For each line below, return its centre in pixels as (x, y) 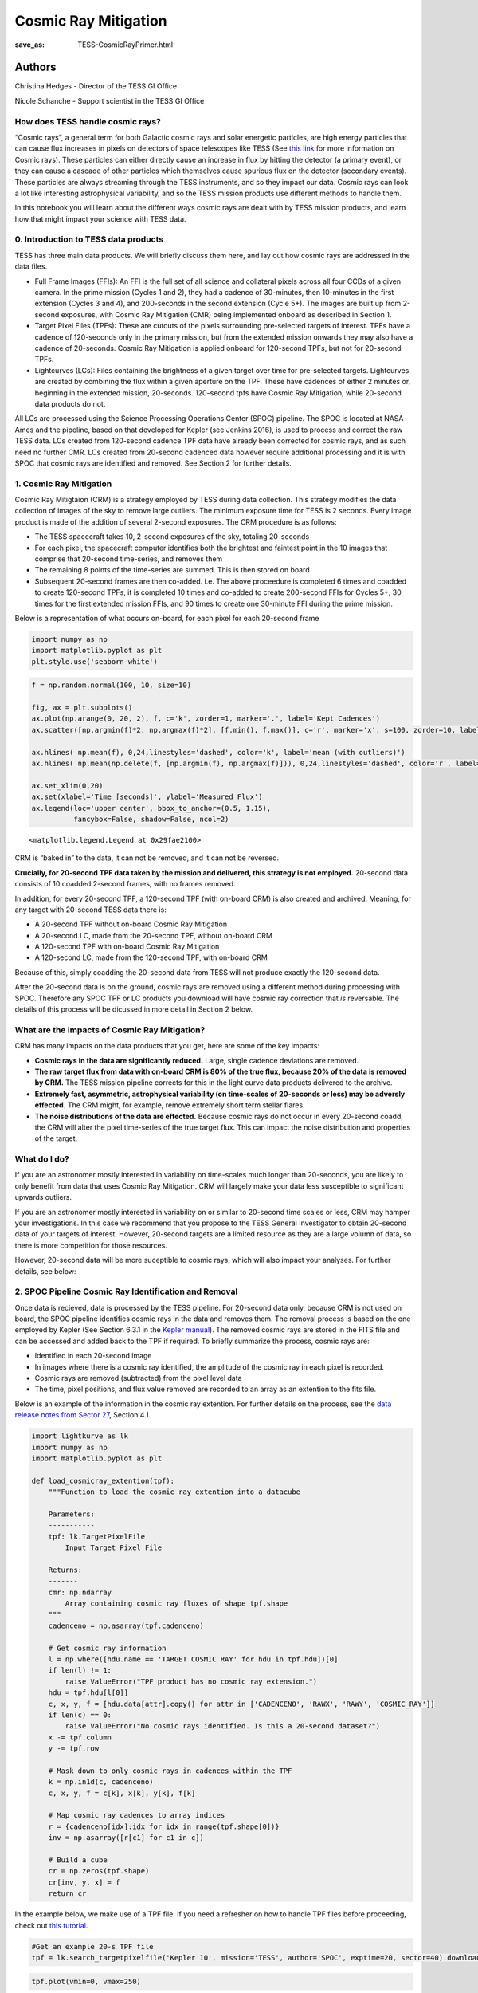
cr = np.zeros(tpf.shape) (99, 1871)
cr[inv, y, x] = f (84, 1882)
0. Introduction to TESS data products (89, 239)
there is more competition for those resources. (91, 1245)
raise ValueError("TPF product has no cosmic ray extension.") (191, 1681)
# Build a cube (78, 1860)
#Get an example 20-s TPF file (93, 1946)
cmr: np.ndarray (80, 1592)
